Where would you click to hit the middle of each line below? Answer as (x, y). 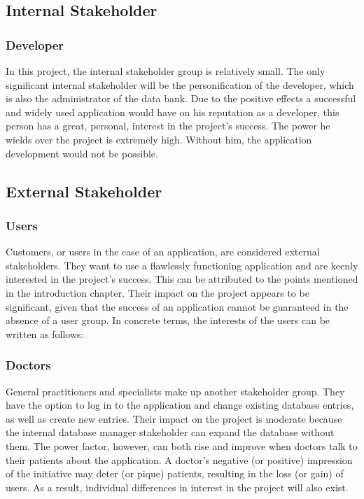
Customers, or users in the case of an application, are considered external (163, 252)
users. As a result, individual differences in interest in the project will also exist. (177, 487)
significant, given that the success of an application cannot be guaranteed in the (177, 306)
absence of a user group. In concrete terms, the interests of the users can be (168, 320)
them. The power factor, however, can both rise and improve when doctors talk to (182, 445)
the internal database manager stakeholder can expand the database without (170, 432)
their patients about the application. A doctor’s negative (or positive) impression (179, 459)
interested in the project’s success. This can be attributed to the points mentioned (182, 279)
